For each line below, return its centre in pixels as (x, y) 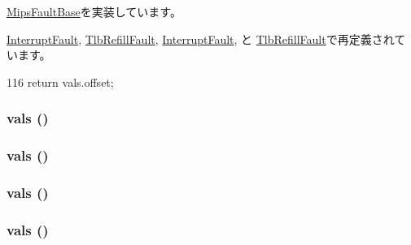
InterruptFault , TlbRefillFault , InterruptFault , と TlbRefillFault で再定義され (201, 39)
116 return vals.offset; (60, 82)
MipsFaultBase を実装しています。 (94, 11)
